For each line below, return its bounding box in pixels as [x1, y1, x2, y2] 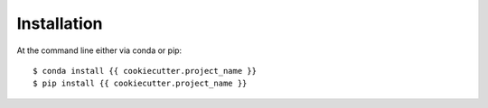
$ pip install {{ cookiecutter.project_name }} [33, 78, 248, 89]
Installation [16, 13, 103, 33]
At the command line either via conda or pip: [16, 45, 183, 56]
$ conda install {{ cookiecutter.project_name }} [33, 66, 258, 76]
